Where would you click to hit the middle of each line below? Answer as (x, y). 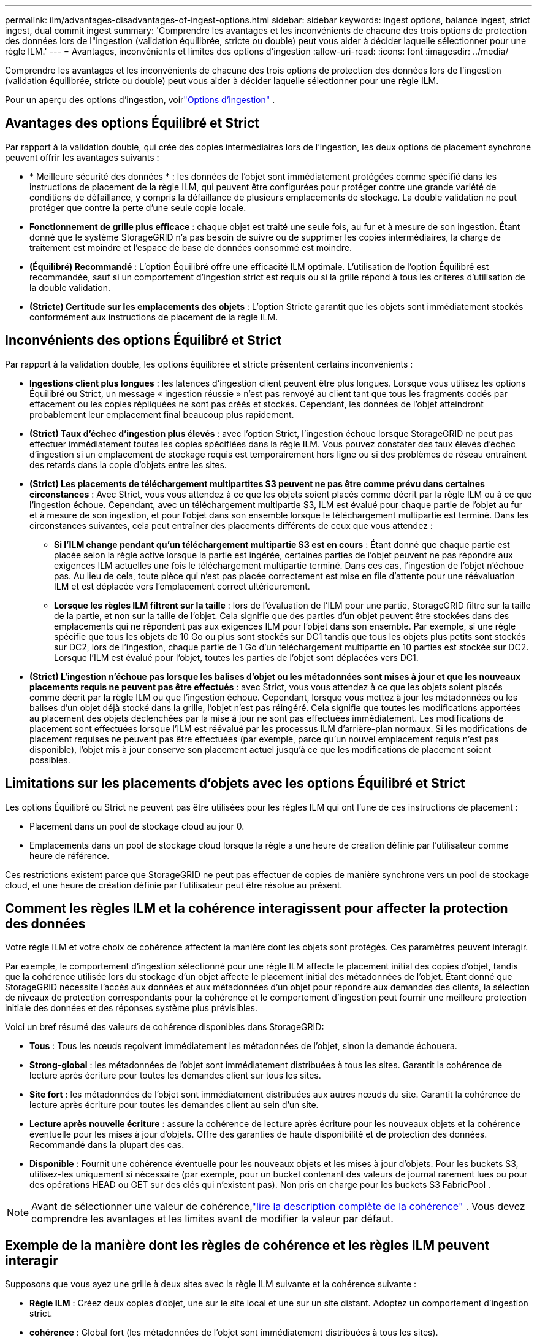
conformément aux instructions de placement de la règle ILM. (154, 317)
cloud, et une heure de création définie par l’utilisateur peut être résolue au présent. (174, 885)
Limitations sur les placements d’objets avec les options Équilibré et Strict (235, 784)
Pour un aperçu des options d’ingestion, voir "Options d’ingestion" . (140, 100)
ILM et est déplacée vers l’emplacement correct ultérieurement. (182, 586)
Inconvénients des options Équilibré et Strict (143, 341)
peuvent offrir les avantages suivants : (82, 157)
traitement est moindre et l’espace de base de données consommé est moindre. (191, 247)
